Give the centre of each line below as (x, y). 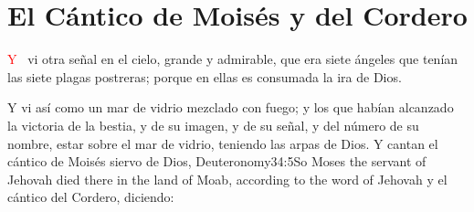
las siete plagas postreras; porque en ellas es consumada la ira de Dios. (205, 76)
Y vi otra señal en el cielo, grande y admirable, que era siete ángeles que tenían (233, 59)
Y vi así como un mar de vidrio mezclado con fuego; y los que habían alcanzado (231, 107)
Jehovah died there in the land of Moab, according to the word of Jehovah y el (227, 179)
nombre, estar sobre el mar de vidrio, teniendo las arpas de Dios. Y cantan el (223, 143)
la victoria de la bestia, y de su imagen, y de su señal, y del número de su (213, 125)
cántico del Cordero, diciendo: (91, 197)
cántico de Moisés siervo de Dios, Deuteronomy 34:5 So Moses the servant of (217, 161)
